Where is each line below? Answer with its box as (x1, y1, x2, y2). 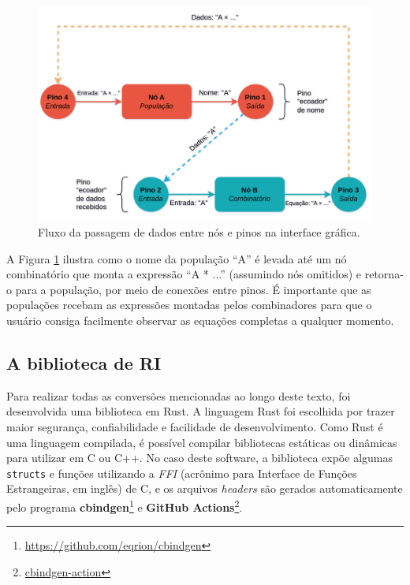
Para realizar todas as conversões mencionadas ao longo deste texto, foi (6, 387, 351, 404)
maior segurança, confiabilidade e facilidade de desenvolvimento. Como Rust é (6, 419, 383, 434)
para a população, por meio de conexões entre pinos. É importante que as (15, 281, 371, 297)
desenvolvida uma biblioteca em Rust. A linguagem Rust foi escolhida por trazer (6, 403, 395, 419)
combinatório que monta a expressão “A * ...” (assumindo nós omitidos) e (6, 266, 362, 282)
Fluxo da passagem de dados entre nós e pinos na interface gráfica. (38, 224, 360, 240)
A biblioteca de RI (6, 351, 162, 374)
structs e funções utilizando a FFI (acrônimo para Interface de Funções (6, 464, 357, 481)
